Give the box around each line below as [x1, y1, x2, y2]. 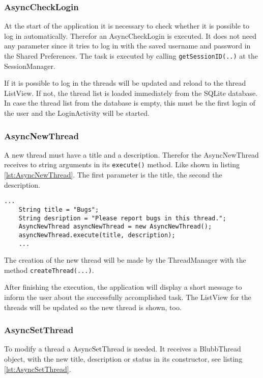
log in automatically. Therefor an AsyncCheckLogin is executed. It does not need [4, 30, 256, 41]
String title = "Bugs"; [18, 206, 99, 213]
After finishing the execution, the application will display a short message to [4, 282, 242, 292]
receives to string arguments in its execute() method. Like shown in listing [4, 159, 240, 170]
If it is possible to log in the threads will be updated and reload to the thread [4, 78, 246, 88]
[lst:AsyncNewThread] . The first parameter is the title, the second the [4, 169, 222, 180]
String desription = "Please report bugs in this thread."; [18, 214, 226, 222]
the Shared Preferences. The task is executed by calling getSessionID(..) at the [4, 51, 258, 61]
